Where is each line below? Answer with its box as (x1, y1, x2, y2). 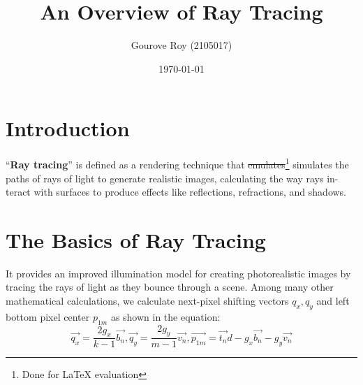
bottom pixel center (6, 309, 90, 324)
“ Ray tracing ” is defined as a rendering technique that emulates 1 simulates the (6, 155, 349, 171)
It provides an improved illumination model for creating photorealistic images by (6, 266, 351, 280)
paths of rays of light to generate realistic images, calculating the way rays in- (6, 170, 339, 185)
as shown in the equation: (110, 309, 221, 324)
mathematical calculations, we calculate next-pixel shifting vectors (6, 293, 289, 307)
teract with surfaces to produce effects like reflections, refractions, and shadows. (6, 184, 347, 199)
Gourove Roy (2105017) (131, 38, 232, 52)
